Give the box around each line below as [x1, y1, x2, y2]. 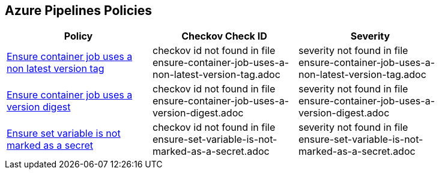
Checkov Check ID [181, 30, 267, 43]
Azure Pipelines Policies [5, 3, 153, 18]
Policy [64, 30, 93, 43]
